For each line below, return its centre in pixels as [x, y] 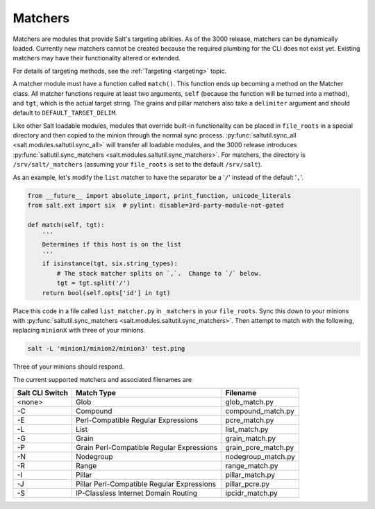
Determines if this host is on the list [112, 244]
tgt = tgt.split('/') [93, 283]
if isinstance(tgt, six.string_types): [110, 264]
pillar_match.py [250, 475]
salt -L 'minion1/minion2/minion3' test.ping [106, 349]
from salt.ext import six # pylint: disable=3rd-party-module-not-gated [156, 205]
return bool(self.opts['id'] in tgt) [106, 293]
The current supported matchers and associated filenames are [102, 379]
